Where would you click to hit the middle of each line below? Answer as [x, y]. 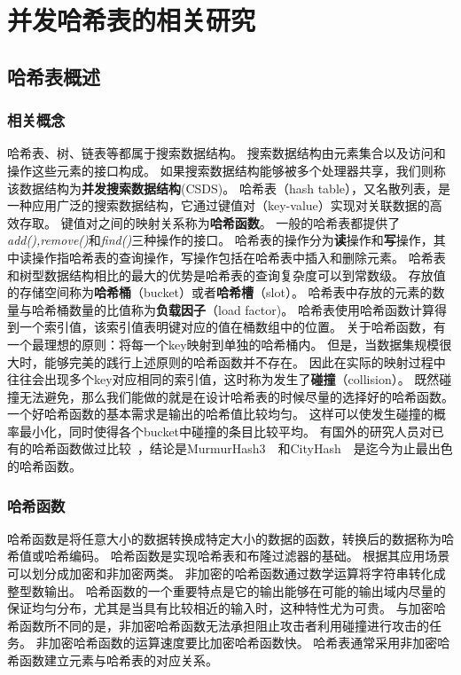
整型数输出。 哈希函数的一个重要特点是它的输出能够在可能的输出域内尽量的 [227, 590]
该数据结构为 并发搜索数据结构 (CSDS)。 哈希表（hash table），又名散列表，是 [229, 188]
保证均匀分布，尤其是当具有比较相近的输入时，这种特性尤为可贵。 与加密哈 [227, 608]
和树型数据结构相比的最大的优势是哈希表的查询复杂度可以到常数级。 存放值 [227, 275]
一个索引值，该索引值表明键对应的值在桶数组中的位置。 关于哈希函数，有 [232, 327]
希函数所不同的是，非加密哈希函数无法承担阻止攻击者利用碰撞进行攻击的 [218, 625]
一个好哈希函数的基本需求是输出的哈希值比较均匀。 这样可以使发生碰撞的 [220, 414]
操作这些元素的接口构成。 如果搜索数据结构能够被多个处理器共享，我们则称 [227, 170]
